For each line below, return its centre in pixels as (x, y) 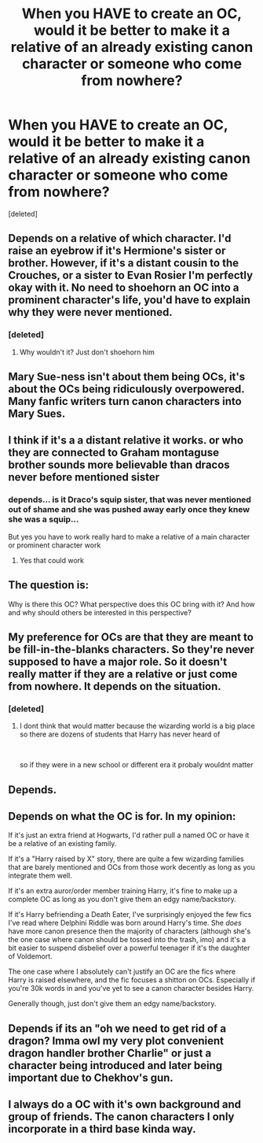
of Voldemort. (30, 956)
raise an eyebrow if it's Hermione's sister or (117, 251)
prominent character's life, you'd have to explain (130, 300)
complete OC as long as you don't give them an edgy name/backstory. (122, 900)
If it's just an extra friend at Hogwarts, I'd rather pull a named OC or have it (129, 835)
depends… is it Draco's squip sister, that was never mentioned (130, 499)
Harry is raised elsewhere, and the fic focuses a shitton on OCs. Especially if (132, 980)
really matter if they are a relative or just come (123, 674)
